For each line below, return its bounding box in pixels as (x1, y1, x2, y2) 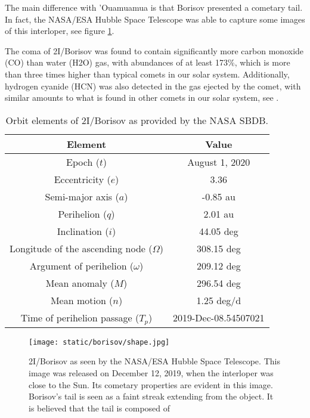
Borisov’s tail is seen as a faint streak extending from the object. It (29, 390, 274, 402)
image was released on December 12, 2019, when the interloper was (29, 366, 274, 379)
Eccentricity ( (54, 172, 111, 186)
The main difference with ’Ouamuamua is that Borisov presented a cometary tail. (5, 1, 303, 13)
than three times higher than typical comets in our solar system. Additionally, (5, 67, 290, 80)
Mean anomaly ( (45, 275, 114, 290)
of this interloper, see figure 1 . (5, 24, 114, 37)
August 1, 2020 (187, 154, 250, 169)
